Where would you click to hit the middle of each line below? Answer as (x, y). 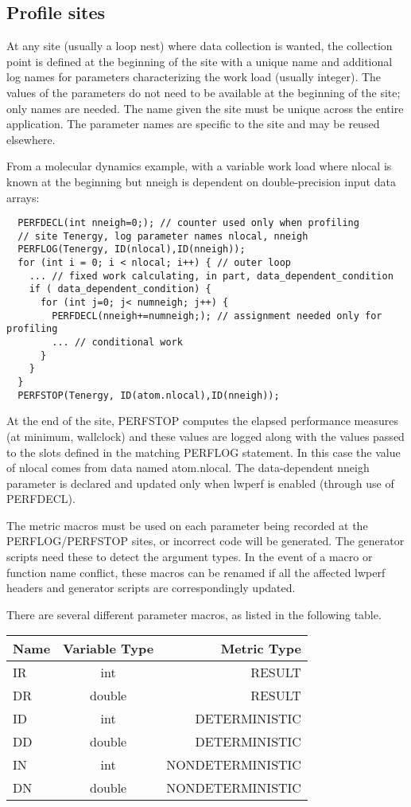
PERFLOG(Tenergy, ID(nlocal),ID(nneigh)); (132, 250)
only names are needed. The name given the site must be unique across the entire (205, 108)
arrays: (23, 197)
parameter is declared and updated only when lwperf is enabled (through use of (200, 483)
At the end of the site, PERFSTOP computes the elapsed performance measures (202, 421)
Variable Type (109, 649)
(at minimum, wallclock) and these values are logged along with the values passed (205, 436)
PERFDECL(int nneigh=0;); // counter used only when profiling (188, 223)
